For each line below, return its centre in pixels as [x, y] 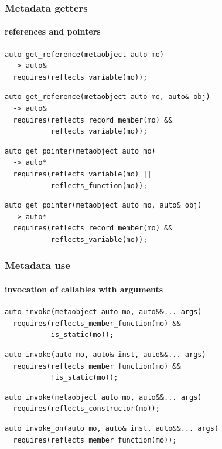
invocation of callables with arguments [84, 289]
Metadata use [37, 265]
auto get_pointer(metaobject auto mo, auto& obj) [103, 205]
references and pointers [53, 31]
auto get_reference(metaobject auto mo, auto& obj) [107, 97]
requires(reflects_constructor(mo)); [86, 409]
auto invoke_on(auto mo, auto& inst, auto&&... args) [112, 428]
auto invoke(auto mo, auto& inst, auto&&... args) [105, 354]
